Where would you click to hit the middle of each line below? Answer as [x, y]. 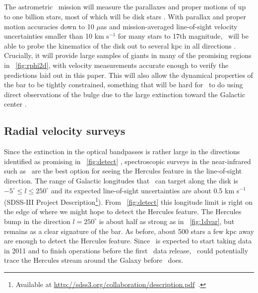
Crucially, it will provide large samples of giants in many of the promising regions [128, 55]
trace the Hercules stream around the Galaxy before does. [94, 260]
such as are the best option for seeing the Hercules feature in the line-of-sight [123, 171]
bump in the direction [37, 221]
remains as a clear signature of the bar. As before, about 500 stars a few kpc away [129, 231]
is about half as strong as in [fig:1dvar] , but [167, 221]
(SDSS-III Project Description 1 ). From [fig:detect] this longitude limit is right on [128, 201]
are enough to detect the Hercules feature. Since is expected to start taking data [128, 241]
